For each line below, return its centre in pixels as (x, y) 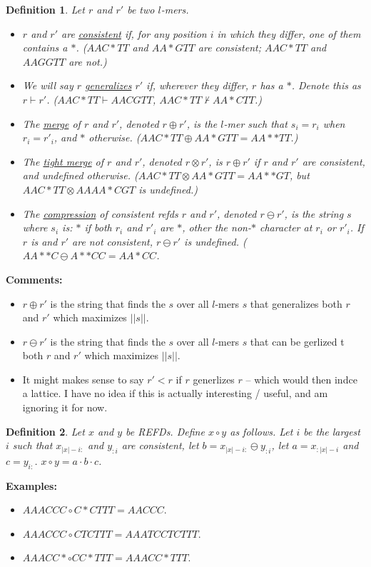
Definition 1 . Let (45, 9)
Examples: (31, 485)
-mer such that (255, 123)
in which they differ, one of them (289, 33)
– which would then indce (301, 379)
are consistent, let (160, 445)
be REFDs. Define (165, 431)
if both (98, 227)
